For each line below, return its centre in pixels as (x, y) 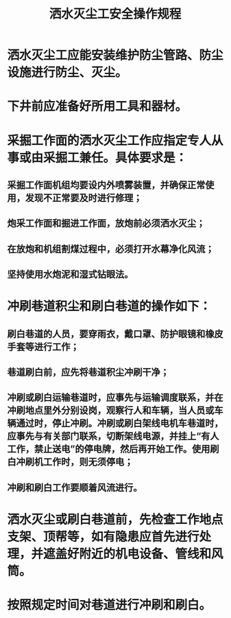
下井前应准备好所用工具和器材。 (97, 106)
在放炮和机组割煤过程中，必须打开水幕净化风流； (111, 249)
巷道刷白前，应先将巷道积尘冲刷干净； (88, 373)
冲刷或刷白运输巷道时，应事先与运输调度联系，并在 (115, 398)
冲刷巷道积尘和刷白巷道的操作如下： (109, 307)
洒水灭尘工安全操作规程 (115, 14)
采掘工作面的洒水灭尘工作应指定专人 (109, 140)
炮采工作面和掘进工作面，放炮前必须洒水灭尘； (106, 224)
